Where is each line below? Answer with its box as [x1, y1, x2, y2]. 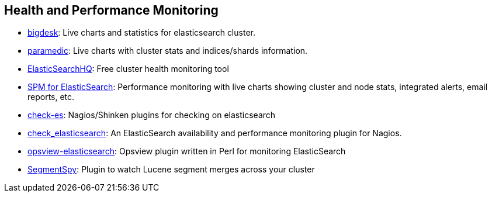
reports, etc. [27, 92, 75, 102]
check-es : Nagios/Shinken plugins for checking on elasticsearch [27, 110, 276, 120]
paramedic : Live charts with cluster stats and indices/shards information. [27, 46, 308, 56]
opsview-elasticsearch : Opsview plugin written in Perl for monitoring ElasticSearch [27, 146, 346, 157]
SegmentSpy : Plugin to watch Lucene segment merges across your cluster [27, 164, 315, 175]
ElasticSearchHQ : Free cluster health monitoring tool [27, 64, 229, 74]
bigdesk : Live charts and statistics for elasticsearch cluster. [27, 27, 255, 38]
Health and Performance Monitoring [4, 3, 219, 18]
